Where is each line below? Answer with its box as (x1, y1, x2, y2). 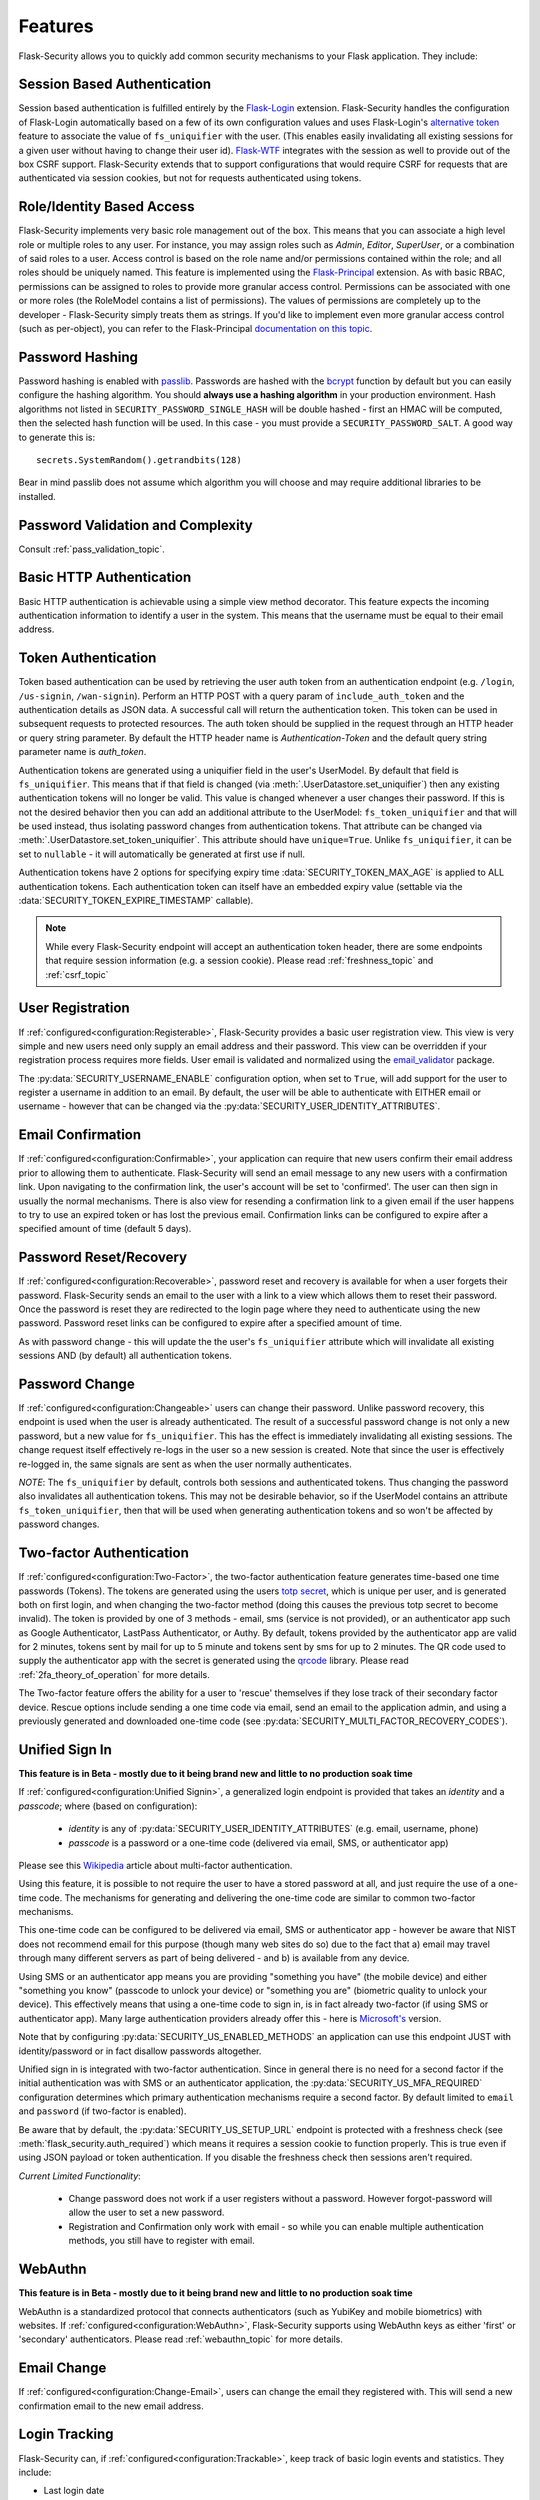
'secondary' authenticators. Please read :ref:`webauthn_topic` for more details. (18, 2333, 344, 2345)
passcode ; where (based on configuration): (18, 1800, 198, 1812)
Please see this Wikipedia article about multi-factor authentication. (18, 1859, 293, 1871)
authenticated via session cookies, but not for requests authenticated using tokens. (18, 172, 362, 184)
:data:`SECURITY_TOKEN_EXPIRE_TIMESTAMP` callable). (18, 895, 254, 907)
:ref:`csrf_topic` (45, 968, 109, 980)
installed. (18, 490, 57, 502)
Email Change (18, 2360, 107, 2377)
